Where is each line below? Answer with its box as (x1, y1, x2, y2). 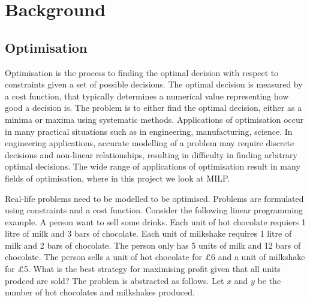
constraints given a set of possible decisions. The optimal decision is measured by (5, 78, 303, 90)
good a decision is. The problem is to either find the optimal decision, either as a (5, 101, 302, 114)
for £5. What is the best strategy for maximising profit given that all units (5, 262, 281, 275)
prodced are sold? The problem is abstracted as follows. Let (5, 274, 224, 286)
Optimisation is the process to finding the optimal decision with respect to (5, 66, 279, 78)
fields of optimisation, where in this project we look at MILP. (5, 171, 230, 184)
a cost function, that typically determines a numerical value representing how (5, 89, 289, 102)
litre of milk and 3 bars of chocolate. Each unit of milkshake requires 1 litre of (5, 227, 292, 240)
